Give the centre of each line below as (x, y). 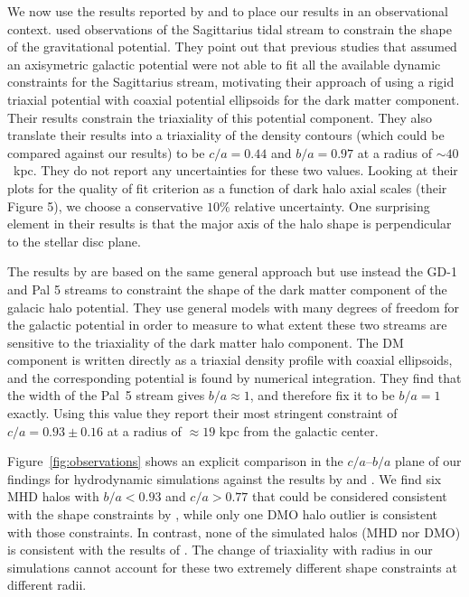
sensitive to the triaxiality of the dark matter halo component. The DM (206, 342)
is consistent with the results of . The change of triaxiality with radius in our (220, 550)
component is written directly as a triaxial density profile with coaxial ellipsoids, (230, 360)
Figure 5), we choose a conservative (105, 205)
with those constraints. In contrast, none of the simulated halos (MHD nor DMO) (234, 532)
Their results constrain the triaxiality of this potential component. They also (220, 117)
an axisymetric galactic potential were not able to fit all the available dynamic (224, 64)
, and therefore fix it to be (322, 395)
